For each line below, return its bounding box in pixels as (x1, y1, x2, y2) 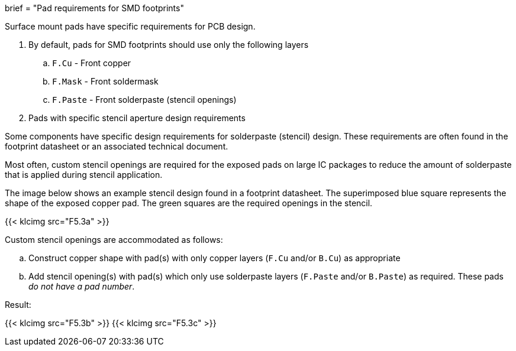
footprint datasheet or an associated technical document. (5, 141, 228, 151)
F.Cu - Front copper (52, 58, 131, 68)
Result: (5, 300, 31, 310)
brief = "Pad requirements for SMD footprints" (5, 3, 184, 13)
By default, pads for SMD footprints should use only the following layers (28, 40, 309, 50)
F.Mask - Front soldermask (52, 76, 159, 86)
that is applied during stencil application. (5, 170, 163, 180)
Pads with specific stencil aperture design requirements (28, 113, 246, 123)
